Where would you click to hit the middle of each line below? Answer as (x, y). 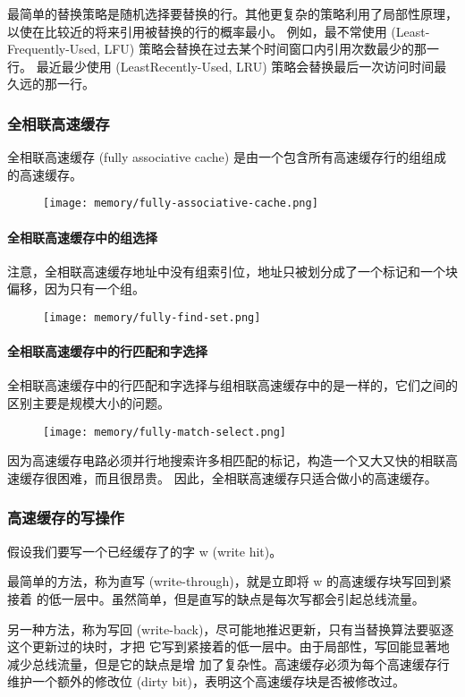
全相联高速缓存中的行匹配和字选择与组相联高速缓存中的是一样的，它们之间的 (232, 385)
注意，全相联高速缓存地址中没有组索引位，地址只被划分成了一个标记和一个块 (232, 271)
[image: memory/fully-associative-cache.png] (181, 204)
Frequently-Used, (54, 49)
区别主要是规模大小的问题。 (89, 403)
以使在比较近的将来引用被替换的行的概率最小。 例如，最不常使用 (197, 31)
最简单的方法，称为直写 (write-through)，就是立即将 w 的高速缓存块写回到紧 (230, 581)
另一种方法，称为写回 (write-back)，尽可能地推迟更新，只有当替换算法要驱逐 (231, 629)
